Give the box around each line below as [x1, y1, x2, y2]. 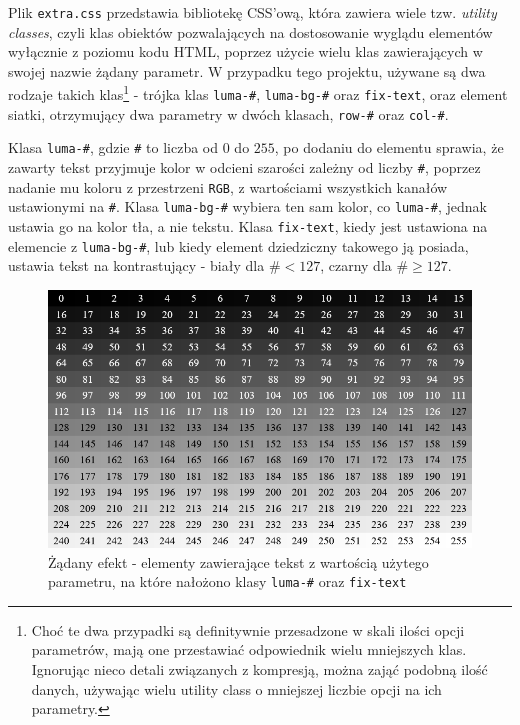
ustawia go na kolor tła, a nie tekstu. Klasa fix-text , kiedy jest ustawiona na [8, 216, 488, 237]
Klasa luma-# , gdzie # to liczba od [8, 137, 219, 158]
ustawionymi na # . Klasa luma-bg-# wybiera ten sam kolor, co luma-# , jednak [8, 196, 487, 217]
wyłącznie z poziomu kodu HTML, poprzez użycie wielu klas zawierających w [8, 41, 483, 62]
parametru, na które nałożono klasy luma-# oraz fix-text [48, 571, 407, 592]
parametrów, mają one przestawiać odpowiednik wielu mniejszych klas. [31, 639, 467, 660]
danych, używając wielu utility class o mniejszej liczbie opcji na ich [31, 678, 442, 699]
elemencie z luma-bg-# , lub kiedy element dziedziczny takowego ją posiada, [8, 235, 469, 256]
